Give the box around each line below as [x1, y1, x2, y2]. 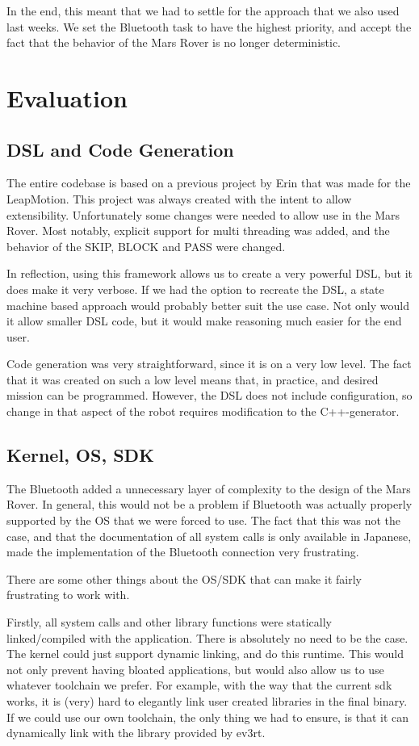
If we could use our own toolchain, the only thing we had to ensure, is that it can [6, 708, 409, 725]
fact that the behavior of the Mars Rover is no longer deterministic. [6, 34, 341, 51]
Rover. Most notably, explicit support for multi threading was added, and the [6, 222, 390, 239]
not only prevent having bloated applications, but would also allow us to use [6, 660, 384, 677]
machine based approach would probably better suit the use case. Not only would [6, 296, 409, 313]
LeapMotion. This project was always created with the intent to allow [6, 190, 352, 207]
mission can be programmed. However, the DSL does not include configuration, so [6, 387, 413, 404]
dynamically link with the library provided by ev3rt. [6, 724, 266, 741]
